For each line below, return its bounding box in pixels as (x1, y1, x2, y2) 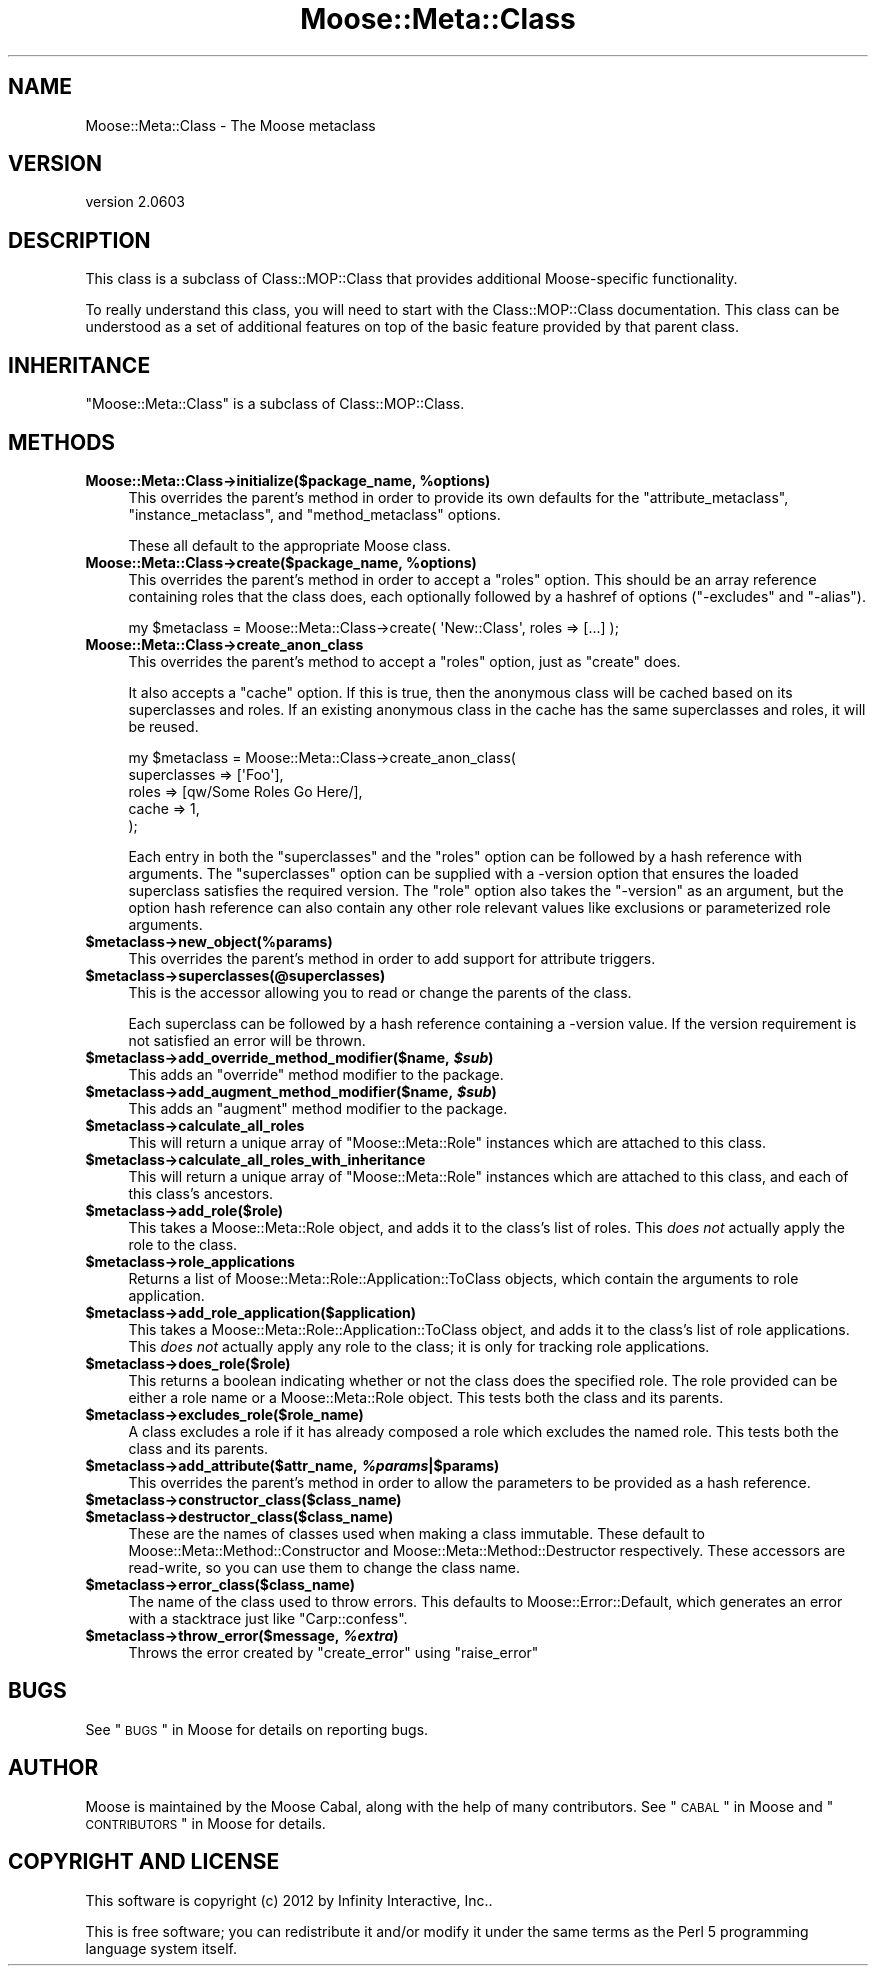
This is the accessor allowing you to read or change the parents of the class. (128, 983, 632, 1001)
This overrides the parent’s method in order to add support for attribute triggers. (128, 949, 656, 967)
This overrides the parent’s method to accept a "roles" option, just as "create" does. (128, 652, 681, 670)
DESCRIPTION (8, 227, 151, 253)
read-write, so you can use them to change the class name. (128, 1558, 520, 1576)
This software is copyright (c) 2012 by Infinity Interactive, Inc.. (85, 1891, 493, 1909)
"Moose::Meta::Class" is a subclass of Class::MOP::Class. (85, 395, 465, 413)
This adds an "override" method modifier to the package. (128, 1065, 504, 1083)
